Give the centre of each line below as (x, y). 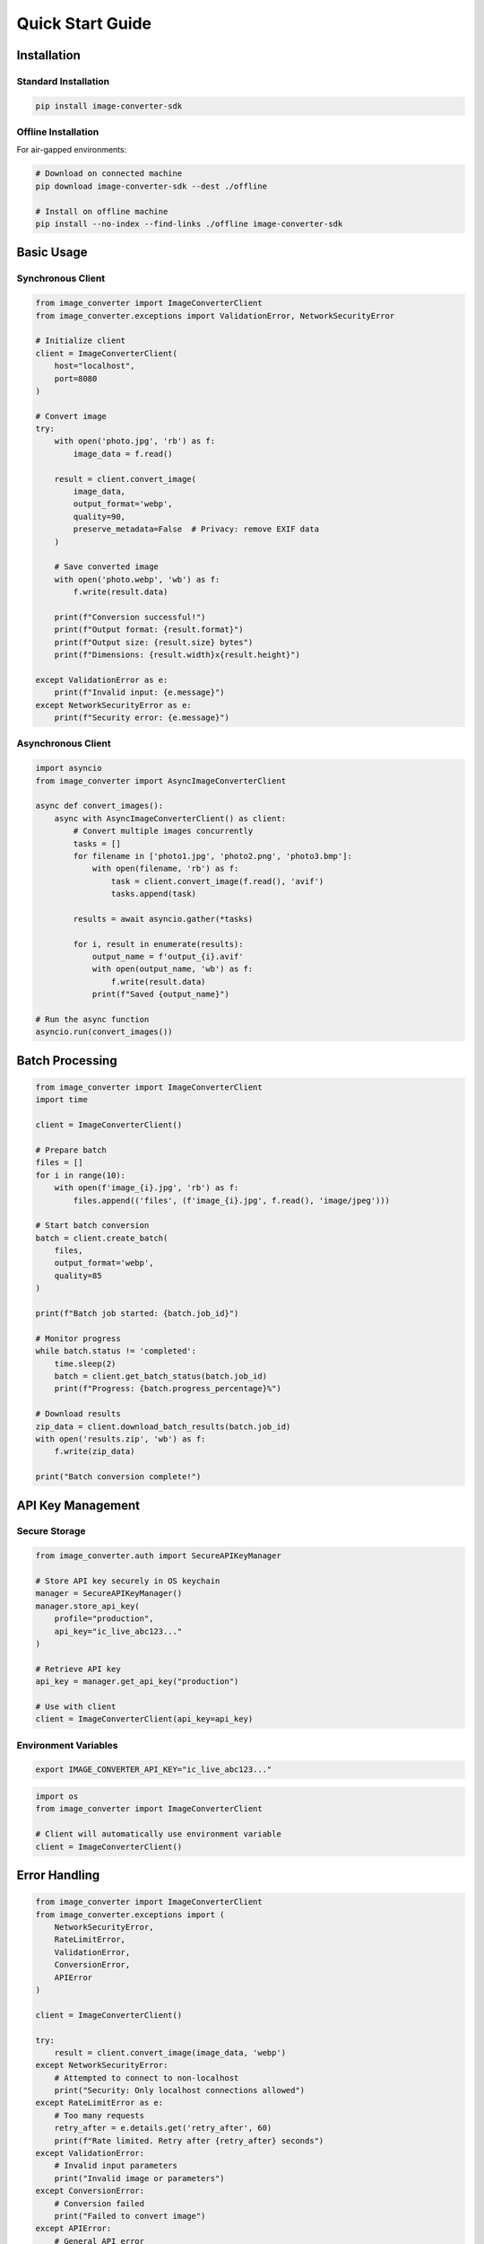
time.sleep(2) (85, 1363)
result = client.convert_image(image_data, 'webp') (170, 2052)
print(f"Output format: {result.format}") (149, 630)
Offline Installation (58, 132)
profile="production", (104, 1619)
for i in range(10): (80, 1175)
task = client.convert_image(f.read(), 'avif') (217, 881)
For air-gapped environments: (72, 150)
